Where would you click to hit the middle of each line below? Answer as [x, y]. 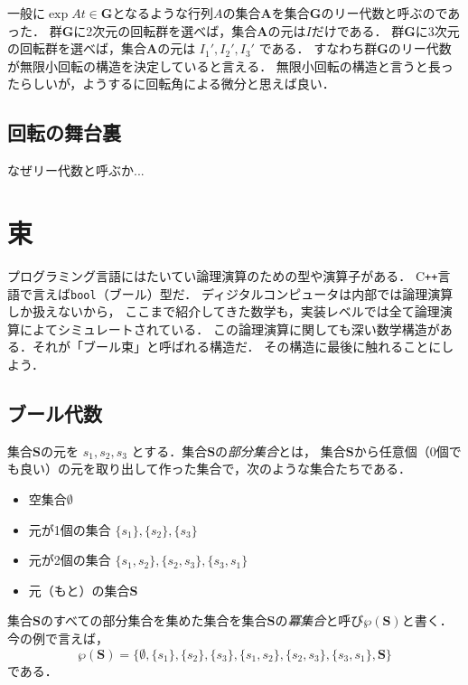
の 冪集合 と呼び [319, 620]
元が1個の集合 [70, 529]
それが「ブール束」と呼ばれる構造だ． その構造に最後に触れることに [237, 347]
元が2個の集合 [70, 560]
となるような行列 [163, 13]
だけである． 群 [358, 30]
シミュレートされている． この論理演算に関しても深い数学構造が [248, 328]
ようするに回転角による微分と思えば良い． [209, 84]
